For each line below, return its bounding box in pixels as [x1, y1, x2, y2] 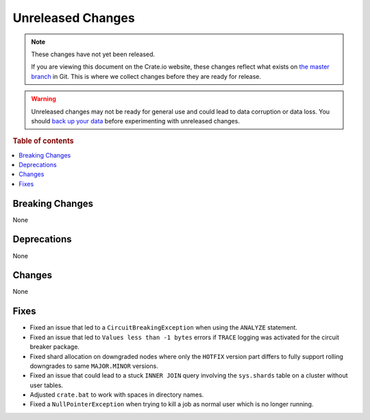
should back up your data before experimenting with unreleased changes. [31, 116, 240, 125]
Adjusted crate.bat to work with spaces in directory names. [29, 391, 204, 399]
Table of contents [12, 136, 75, 146]
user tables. [29, 381, 64, 389]
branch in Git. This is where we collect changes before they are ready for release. [31, 72, 262, 80]
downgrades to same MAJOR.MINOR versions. [29, 362, 159, 370]
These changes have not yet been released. [31, 50, 156, 58]
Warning [31, 95, 56, 103]
